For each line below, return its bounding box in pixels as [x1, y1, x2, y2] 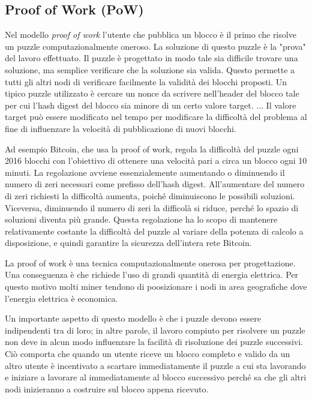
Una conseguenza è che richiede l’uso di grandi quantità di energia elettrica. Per [5, 268, 298, 281]
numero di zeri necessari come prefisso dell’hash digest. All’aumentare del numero [5, 178, 305, 190]
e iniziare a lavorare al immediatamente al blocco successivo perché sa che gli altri [5, 371, 307, 383]
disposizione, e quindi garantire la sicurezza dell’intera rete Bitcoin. [5, 236, 252, 249]
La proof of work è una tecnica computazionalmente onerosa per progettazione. [5, 256, 296, 269]
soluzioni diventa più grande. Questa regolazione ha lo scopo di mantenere [5, 213, 278, 226]
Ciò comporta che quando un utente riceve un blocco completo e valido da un [5, 347, 290, 360]
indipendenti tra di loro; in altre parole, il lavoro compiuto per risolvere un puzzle [5, 323, 305, 336]
